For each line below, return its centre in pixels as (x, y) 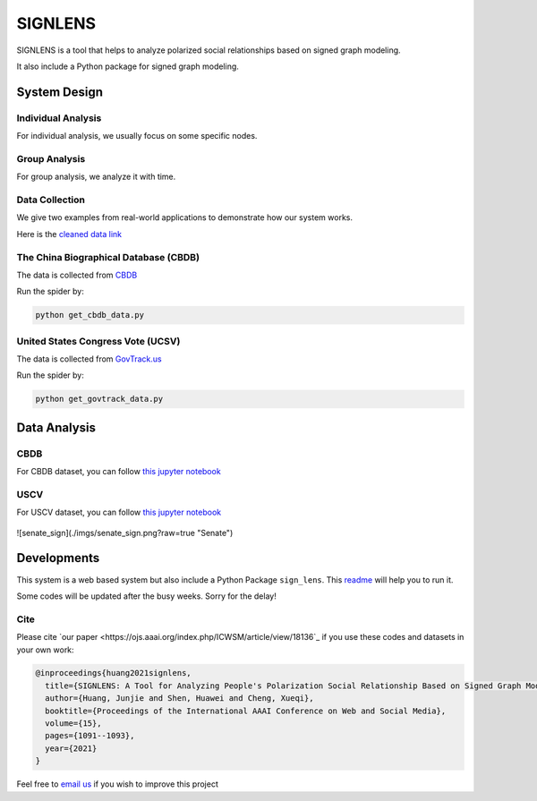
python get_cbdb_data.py (90, 315)
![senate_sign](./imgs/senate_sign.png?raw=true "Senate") (125, 533)
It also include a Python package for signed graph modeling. (128, 66)
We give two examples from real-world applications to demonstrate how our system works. (185, 217)
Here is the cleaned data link (69, 234)
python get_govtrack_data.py (99, 399)
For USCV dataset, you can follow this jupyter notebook (119, 512)
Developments (58, 558)
